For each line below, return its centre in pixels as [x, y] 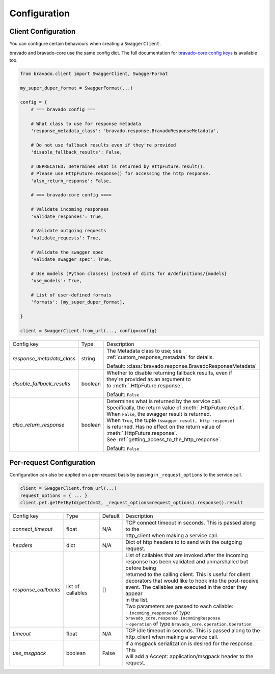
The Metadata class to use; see [144, 351]
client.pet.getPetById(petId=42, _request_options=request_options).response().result [132, 503]
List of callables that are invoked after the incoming [187, 555]
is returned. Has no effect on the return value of [163, 427]
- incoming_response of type [158, 613]
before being [141, 568]
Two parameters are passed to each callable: [180, 606]
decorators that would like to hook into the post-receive [192, 581]
